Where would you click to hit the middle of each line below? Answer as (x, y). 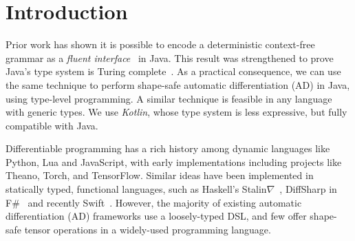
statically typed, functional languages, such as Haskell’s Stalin (136, 189)
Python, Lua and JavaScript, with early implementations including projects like (174, 161)
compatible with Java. (52, 125)
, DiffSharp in (308, 189)
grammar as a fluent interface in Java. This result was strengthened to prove (170, 57)
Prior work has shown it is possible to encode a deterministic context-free (160, 44)
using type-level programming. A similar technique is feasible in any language (169, 98)
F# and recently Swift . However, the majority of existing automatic (154, 202)
